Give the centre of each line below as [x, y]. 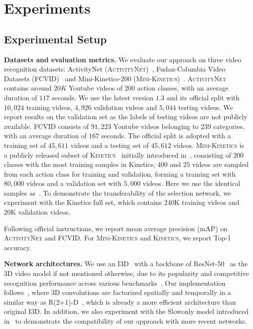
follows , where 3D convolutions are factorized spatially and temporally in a [117, 292]
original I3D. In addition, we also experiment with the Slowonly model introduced [126, 311]
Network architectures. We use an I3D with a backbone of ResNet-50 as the [126, 264]
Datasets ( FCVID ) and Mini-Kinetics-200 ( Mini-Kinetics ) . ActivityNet [115, 78]
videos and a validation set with [74, 183]
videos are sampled [221, 164]
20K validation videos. [37, 212]
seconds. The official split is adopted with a [166, 136]
